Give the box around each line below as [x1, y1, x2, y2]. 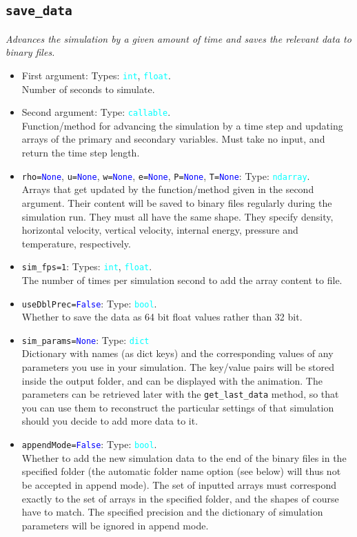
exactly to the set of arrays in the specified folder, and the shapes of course [21, 491, 339, 505]
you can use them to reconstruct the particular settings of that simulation [21, 400, 334, 414]
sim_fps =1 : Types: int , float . [21, 259, 152, 274]
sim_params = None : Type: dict [21, 332, 150, 347]
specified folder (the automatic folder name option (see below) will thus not [21, 464, 341, 478]
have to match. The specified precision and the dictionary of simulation [21, 505, 323, 519]
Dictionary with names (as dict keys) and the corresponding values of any [21, 346, 334, 361]
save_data [6, 3, 72, 19]
